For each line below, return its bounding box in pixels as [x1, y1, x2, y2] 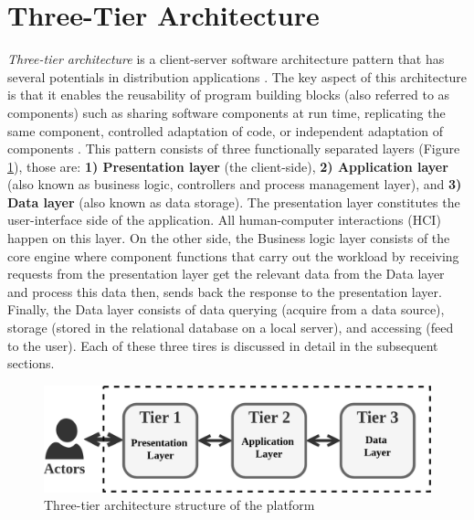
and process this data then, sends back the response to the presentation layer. [7, 281, 442, 301]
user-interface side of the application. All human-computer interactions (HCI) [7, 210, 441, 229]
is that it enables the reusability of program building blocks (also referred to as [7, 85, 450, 104]
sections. [7, 354, 55, 373]
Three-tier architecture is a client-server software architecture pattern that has [7, 49, 445, 69]
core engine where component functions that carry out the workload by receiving [7, 246, 459, 265]
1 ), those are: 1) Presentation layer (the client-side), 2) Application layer [7, 156, 448, 175]
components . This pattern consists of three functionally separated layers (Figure [7, 139, 460, 158]
